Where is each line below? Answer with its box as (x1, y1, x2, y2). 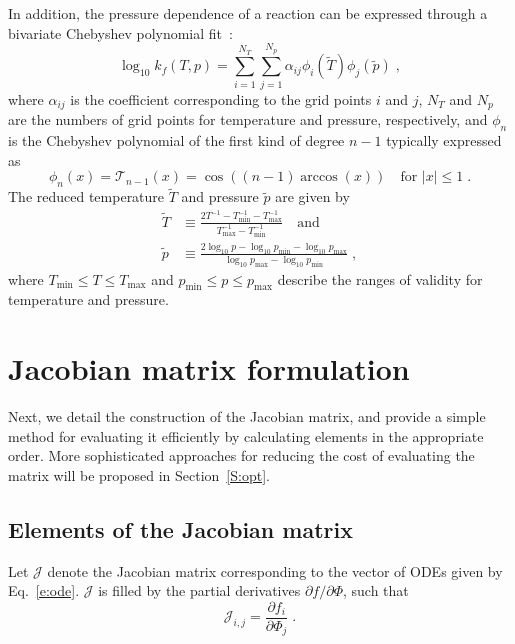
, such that (342, 580, 409, 601)
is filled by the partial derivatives (98, 580, 301, 601)
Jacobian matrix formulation (8, 348, 410, 389)
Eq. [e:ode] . (8, 580, 80, 601)
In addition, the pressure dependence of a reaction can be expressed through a (8, 3, 488, 23)
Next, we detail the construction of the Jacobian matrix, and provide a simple (8, 406, 486, 427)
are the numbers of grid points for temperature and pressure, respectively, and (8, 109, 488, 130)
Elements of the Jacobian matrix (8, 513, 353, 544)
